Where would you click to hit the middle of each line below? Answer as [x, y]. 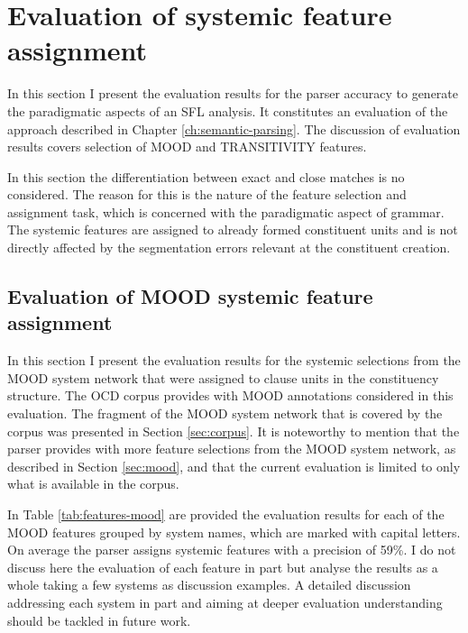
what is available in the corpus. [93, 484]
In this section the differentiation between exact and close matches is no [206, 176]
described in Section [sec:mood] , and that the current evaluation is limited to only [234, 466]
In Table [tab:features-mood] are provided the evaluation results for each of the [226, 514]
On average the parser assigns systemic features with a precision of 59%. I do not [232, 550]
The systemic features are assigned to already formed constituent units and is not [233, 229]
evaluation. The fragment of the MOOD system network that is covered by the [225, 413]
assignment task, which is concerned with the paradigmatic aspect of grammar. [226, 211]
